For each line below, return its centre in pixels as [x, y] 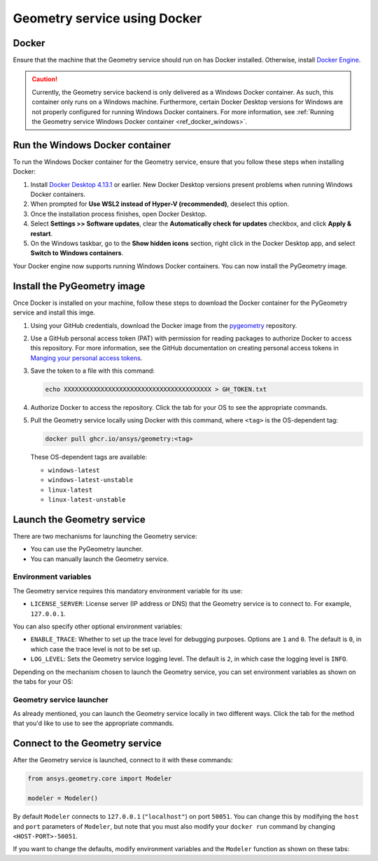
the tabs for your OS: [43, 681]
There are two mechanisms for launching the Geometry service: [105, 536]
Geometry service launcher [61, 699]
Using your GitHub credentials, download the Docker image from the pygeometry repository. [164, 325]
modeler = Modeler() [63, 798]
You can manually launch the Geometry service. [100, 559]
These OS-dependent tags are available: [89, 457]
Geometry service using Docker [107, 18]
